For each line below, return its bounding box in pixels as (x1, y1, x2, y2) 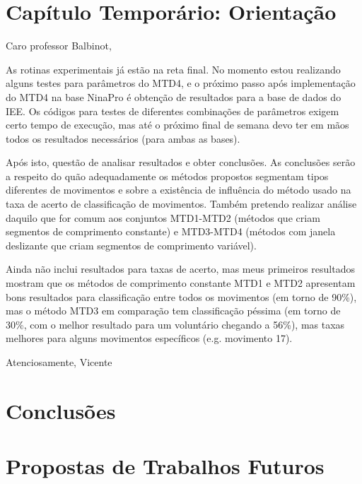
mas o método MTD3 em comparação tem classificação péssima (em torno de (6, 303, 341, 318)
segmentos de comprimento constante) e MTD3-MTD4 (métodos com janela (6, 224, 336, 239)
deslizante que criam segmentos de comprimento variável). (6, 237, 257, 252)
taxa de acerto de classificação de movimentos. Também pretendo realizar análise (6, 196, 357, 211)
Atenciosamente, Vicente (6, 355, 112, 369)
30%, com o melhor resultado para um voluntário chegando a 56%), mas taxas (6, 317, 345, 331)
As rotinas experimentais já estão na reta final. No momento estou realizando (6, 61, 341, 76)
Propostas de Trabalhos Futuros (6, 451, 325, 480)
